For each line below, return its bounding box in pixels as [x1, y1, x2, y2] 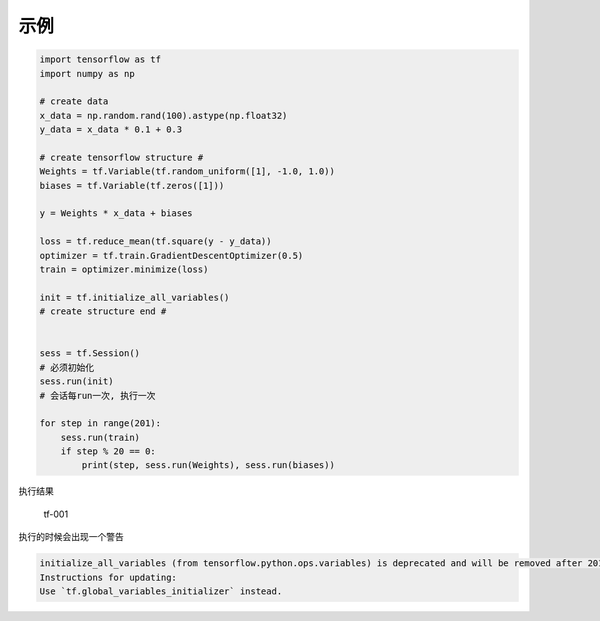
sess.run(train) [60, 431, 140, 443]
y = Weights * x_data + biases [39, 208, 194, 219]
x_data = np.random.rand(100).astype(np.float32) [39, 110, 288, 121]
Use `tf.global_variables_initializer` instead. [39, 586, 283, 597]
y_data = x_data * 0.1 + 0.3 [39, 124, 183, 135]
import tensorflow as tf [39, 54, 162, 65]
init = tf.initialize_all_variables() [39, 291, 230, 303]
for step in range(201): [39, 418, 162, 429]
